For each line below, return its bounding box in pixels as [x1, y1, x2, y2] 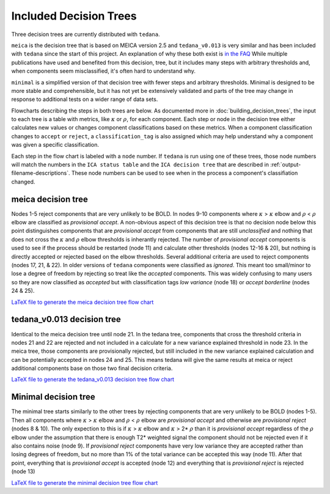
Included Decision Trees [11, 9, 137, 23]
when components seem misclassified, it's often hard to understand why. [11, 67, 196, 75]
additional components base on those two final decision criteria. [11, 364, 173, 372]
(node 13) [11, 468, 35, 475]
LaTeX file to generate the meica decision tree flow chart [11, 298, 154, 306]
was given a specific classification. [11, 141, 100, 149]
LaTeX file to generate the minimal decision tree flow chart [11, 479, 158, 486]
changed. [11, 178, 35, 185]
